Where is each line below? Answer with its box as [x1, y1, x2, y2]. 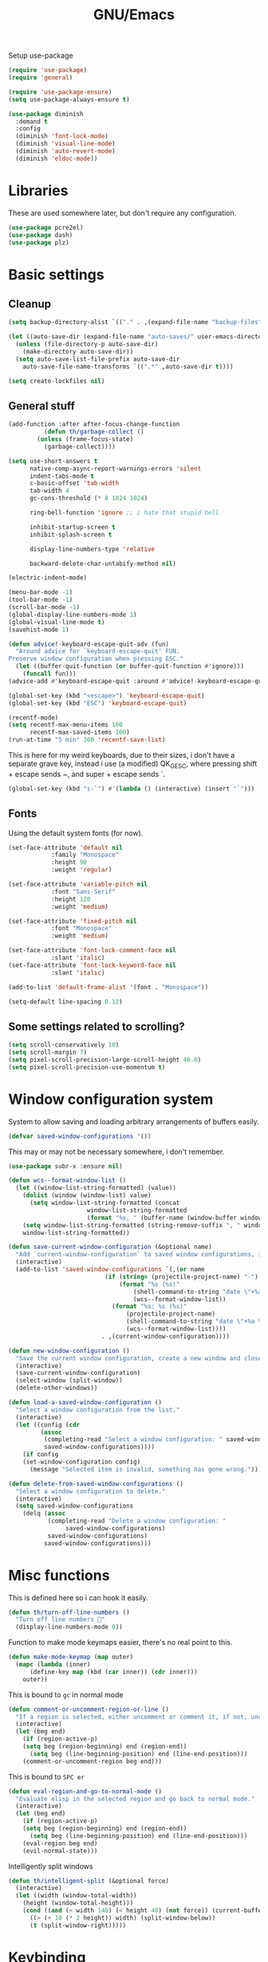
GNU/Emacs [93, 6, 175, 24]
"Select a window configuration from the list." [15, 1406, 180, 1414]
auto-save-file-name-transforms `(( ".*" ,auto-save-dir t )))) [22, 362, 234, 370]
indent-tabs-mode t [29, 472, 94, 480]
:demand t [15, 118, 48, 126]
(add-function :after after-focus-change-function [8, 420, 180, 429]
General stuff [8, 398, 76, 413]
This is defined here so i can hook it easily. [8, 1592, 149, 1602]
